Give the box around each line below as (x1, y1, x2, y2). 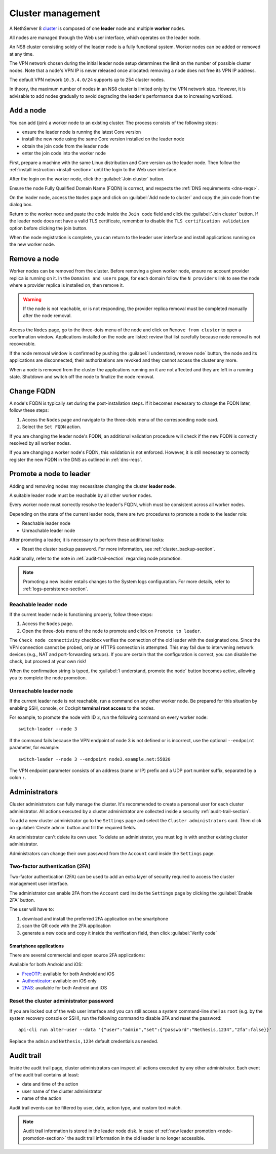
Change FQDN (9, 387, 56, 395)
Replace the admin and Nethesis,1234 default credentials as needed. (9, 1038, 159, 1044)
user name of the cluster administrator (22, 1088, 102, 1094)
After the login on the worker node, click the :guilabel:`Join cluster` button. (9, 176, 165, 182)
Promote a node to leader (9, 470, 91, 478)
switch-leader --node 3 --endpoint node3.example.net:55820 (18, 756, 171, 762)
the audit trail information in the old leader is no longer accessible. (67, 1135, 205, 1141)
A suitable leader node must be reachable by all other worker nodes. (9, 492, 152, 498)
